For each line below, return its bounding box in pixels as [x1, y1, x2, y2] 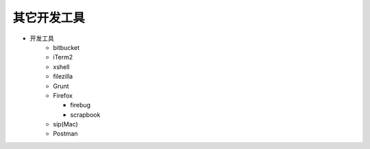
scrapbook [70, 110, 101, 119]
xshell [53, 62, 70, 71]
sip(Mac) [53, 120, 78, 128]
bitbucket [53, 43, 80, 51]
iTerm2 [53, 53, 73, 62]
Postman [53, 130, 78, 138]
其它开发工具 [12, 10, 86, 25]
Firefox [53, 91, 73, 99]
